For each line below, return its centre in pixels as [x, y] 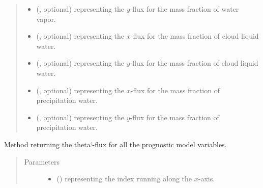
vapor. [46, 19]
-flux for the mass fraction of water [184, 9]
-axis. [207, 179]
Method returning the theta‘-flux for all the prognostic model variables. [115, 144]
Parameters [42, 161]
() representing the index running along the [124, 179]
